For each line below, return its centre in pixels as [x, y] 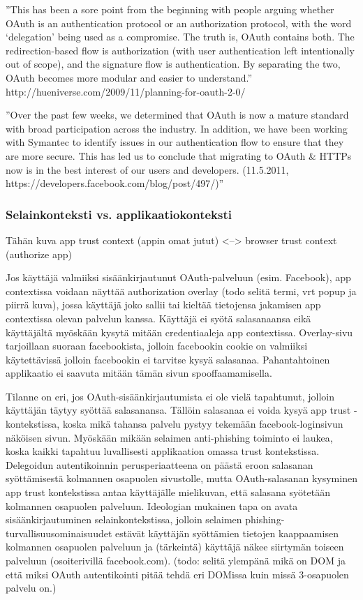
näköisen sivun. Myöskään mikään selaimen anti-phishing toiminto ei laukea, [169, 437]
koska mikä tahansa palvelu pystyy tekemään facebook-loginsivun [203, 424]
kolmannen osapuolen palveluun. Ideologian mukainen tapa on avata [152, 505]
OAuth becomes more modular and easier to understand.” [129, 77]
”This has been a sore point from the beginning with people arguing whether [170, 9]
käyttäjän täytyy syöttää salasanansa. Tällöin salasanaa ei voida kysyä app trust [178, 410]
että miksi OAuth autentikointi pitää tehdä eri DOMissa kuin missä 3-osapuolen [177, 574]
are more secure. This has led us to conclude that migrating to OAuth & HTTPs [179, 155]
